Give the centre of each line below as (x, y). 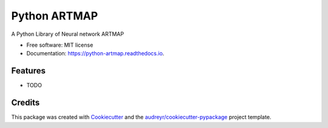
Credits (26, 103)
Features (28, 71)
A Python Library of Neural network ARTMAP (68, 34)
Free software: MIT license (60, 45)
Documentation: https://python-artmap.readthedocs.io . (95, 53)
